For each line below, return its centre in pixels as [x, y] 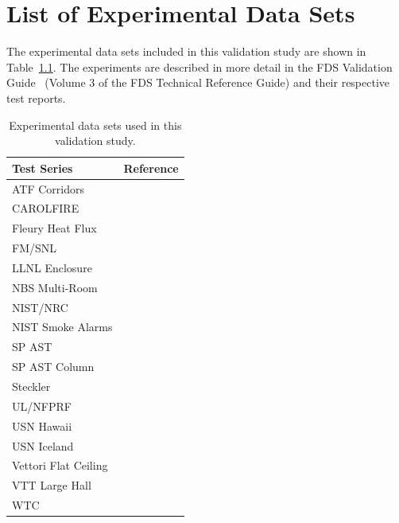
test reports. [36, 98]
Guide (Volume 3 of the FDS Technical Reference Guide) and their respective [198, 82]
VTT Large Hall [52, 485]
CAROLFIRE [46, 208]
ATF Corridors [48, 188]
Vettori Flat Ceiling [60, 465]
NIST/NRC [40, 307]
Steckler [31, 386]
